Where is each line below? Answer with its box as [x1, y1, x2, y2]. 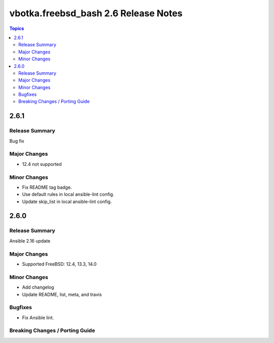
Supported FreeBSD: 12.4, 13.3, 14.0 [22, 261, 97, 267]
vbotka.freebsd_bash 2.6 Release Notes [9, 8, 183, 19]
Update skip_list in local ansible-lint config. [22, 198, 112, 204]
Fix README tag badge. [22, 184, 72, 190]
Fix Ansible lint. [22, 315, 54, 321]
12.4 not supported [22, 161, 62, 167]
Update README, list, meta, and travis [22, 291, 102, 297]
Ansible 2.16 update [9, 237, 51, 244]
